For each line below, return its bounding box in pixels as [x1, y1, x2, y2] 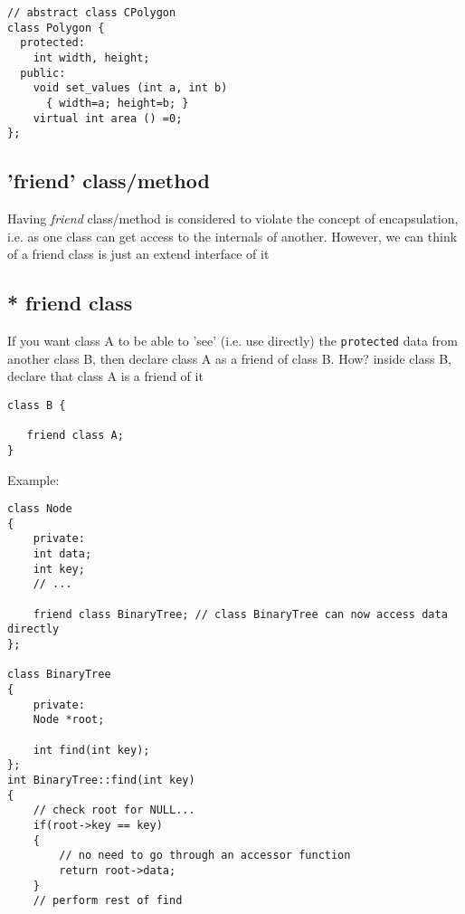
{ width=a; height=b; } [45, 96, 189, 109]
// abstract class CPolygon [7, 6, 176, 19]
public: [20, 66, 66, 80]
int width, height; [33, 51, 150, 64]
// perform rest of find [33, 894, 183, 908]
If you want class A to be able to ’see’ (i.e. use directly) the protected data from [7, 331, 459, 350]
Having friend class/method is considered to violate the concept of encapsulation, [7, 209, 459, 228]
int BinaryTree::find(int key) [7, 773, 195, 786]
